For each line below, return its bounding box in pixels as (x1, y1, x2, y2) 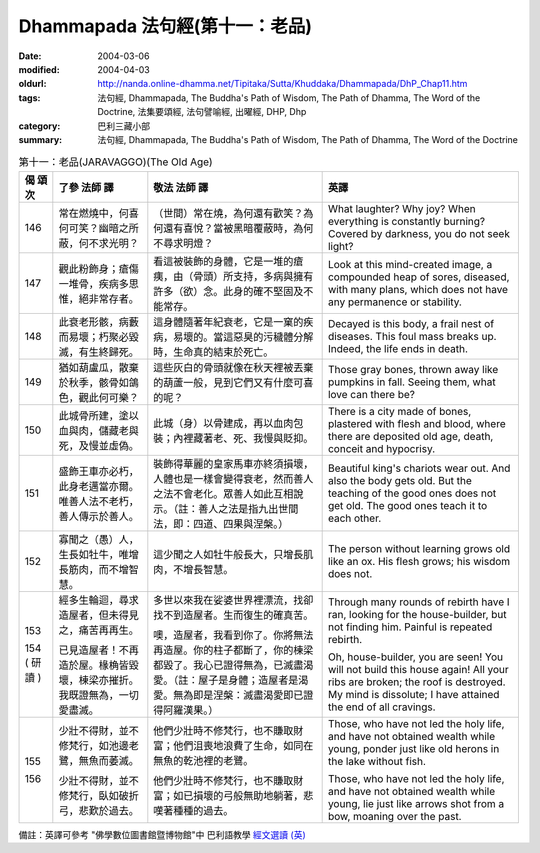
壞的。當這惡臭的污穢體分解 (183, 330, 314, 344)
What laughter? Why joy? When (327, 201, 476, 215)
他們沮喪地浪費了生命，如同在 (173, 738, 314, 752)
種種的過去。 (173, 803, 234, 817)
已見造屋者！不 (58, 643, 130, 657)
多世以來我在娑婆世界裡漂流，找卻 (153, 593, 314, 607)
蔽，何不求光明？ (58, 236, 140, 250)
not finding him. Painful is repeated (327, 620, 493, 634)
